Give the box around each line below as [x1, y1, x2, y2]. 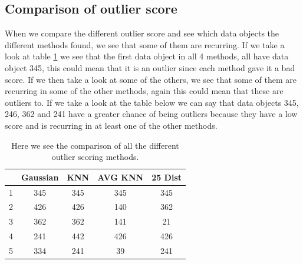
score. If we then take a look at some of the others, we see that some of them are [5, 73, 297, 85]
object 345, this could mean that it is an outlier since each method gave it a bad [5, 61, 295, 73]
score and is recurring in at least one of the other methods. [5, 119, 218, 131]
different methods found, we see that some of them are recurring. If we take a [5, 38, 285, 51]
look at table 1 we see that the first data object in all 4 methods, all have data [5, 50, 289, 62]
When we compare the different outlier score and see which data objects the [5, 27, 279, 39]
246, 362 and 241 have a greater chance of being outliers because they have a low [5, 108, 298, 120]
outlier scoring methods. [51, 151, 139, 163]
